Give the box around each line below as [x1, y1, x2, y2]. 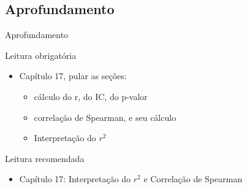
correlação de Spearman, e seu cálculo [34, 110, 177, 123]
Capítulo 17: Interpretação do [19, 172, 131, 185]
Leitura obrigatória [5, 48, 77, 61]
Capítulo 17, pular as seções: [19, 69, 127, 82]
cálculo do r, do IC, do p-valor [34, 90, 148, 102]
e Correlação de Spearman [143, 172, 243, 185]
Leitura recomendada [5, 152, 85, 164]
